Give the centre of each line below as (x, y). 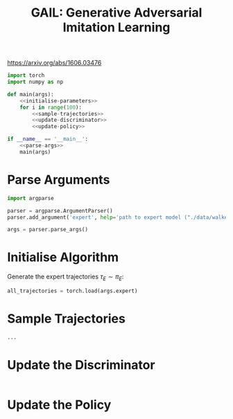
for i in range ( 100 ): (51, 107)
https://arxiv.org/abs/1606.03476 (54, 63)
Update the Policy (59, 405)
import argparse (31, 198)
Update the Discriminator (81, 365)
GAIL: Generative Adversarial (116, 13)
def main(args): (31, 94)
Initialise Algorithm (63, 257)
